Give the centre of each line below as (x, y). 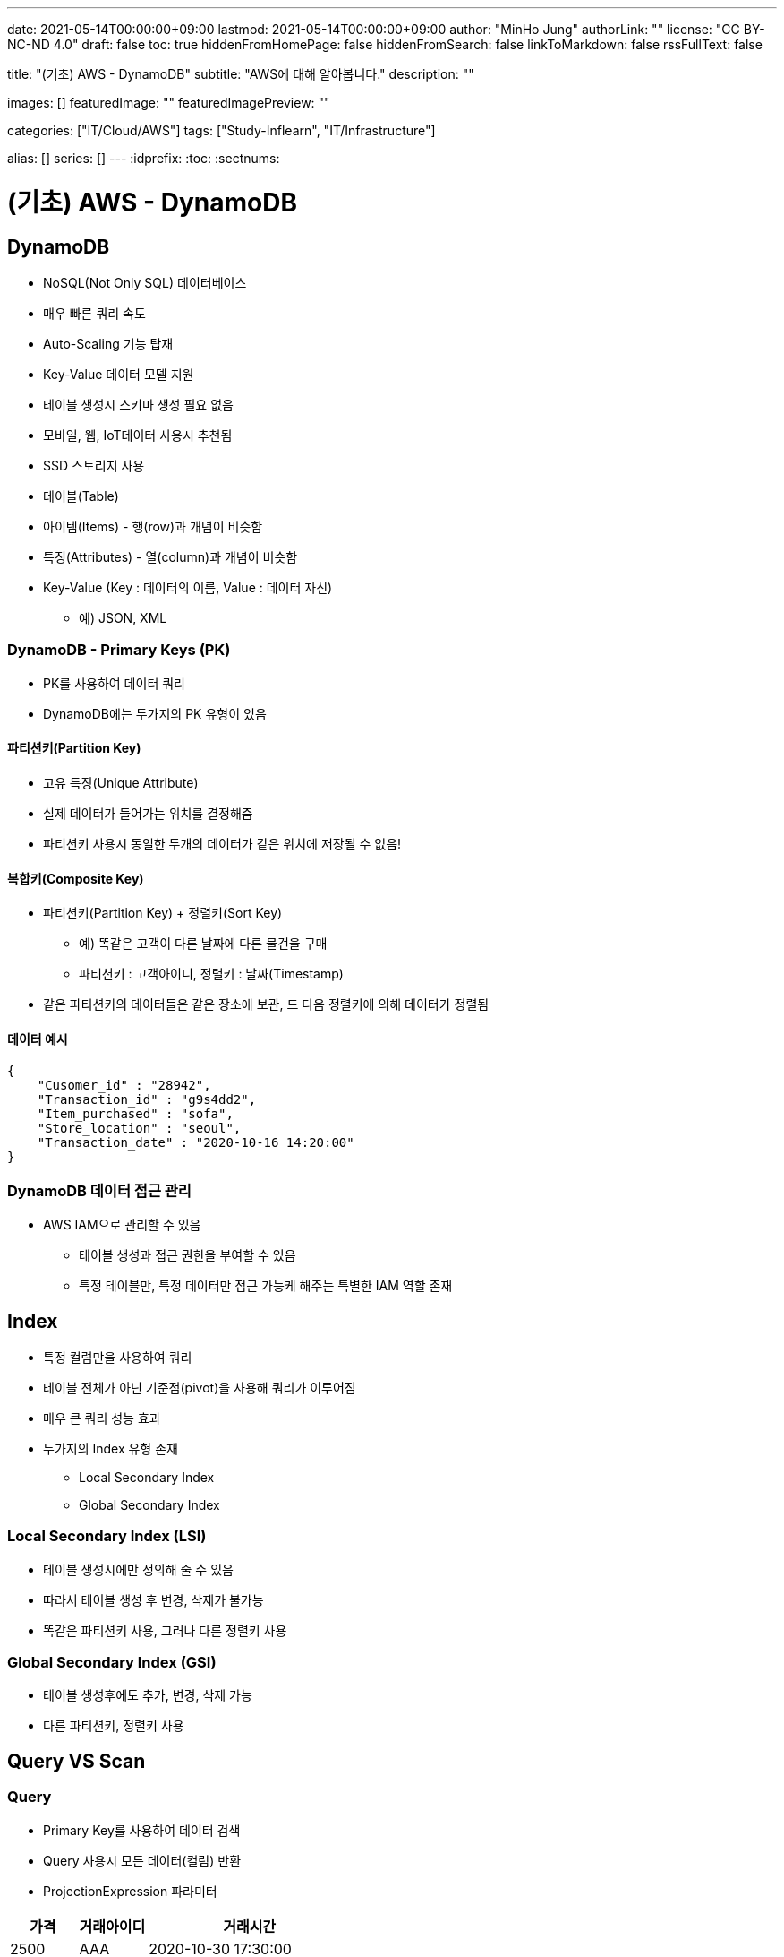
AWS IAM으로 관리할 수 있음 (122, 1225)
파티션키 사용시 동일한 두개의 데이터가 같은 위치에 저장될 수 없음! (222, 843)
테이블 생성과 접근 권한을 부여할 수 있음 (187, 1255)
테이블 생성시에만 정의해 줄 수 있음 (138, 1569)
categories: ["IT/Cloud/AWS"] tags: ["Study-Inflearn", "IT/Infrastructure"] (222, 130)
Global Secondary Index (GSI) (112, 1663)
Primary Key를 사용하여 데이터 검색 (142, 1830)
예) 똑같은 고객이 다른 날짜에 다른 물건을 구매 (203, 944)
